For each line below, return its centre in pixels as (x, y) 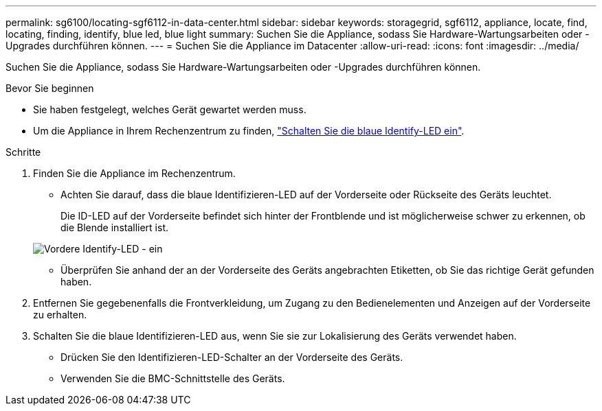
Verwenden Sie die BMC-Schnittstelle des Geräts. (173, 378)
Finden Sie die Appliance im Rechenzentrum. (134, 173)
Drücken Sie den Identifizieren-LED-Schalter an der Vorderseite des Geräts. (232, 357)
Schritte (23, 152)
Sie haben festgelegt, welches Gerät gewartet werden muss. (170, 109)
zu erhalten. (60, 315)
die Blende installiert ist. (115, 227)
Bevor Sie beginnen (50, 88)
